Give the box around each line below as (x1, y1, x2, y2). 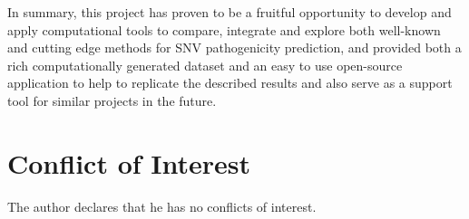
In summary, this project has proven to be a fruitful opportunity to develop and (7, 3, 452, 21)
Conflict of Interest (7, 144, 251, 181)
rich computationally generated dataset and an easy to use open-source (7, 55, 403, 74)
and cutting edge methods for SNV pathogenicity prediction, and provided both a (7, 38, 462, 57)
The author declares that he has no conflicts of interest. (7, 196, 317, 215)
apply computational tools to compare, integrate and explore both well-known (7, 20, 441, 39)
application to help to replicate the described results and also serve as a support (7, 73, 453, 92)
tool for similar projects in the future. (7, 90, 217, 109)
